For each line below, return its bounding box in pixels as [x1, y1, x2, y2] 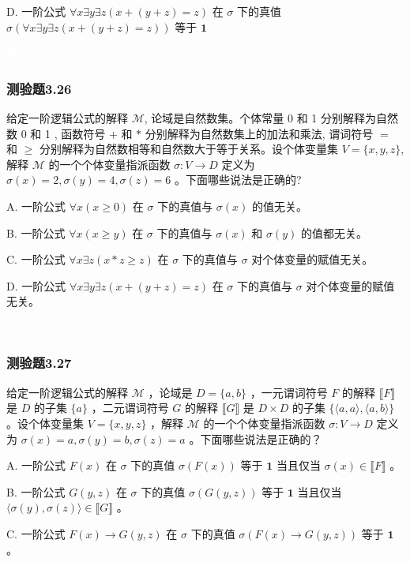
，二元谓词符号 [91, 399, 169, 416]
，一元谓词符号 [250, 384, 328, 400]
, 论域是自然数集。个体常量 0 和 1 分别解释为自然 [144, 110, 398, 126]
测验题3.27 [6, 353, 72, 373]
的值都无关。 [300, 224, 367, 241]
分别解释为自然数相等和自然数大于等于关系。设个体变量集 [39, 140, 338, 157]
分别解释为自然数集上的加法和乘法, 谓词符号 [145, 125, 374, 141]
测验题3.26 [6, 78, 72, 98]
